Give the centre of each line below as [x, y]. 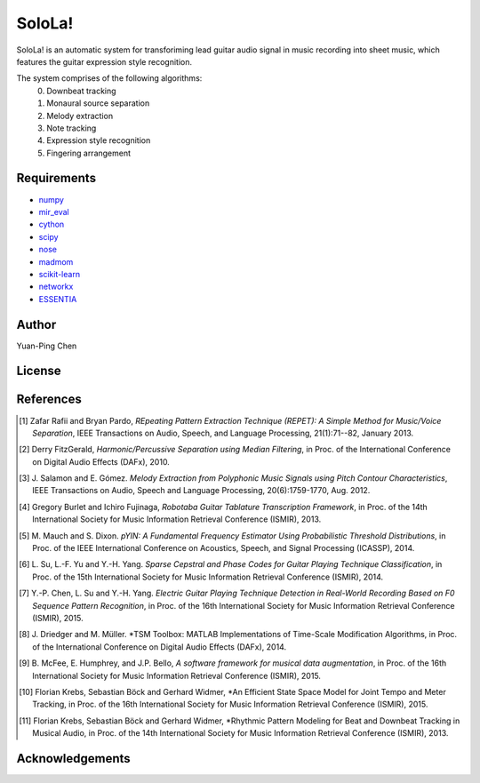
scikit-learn [59, 274]
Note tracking [72, 128]
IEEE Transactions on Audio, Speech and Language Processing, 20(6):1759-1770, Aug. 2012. [201, 491]
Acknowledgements [73, 759]
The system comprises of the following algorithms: [109, 78]
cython [52, 224]
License [39, 371]
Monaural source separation [98, 103]
